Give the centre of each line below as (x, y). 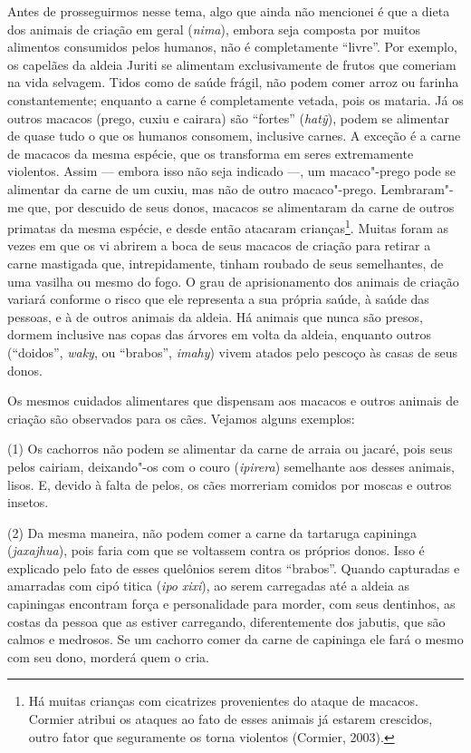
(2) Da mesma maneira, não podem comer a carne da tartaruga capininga (212, 532)
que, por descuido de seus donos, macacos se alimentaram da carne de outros (241, 206)
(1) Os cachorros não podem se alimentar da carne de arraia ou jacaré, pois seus (230, 449)
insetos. (28, 502)
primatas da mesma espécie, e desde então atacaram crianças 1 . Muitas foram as (228, 226)
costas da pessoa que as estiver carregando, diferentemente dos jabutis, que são (226, 621)
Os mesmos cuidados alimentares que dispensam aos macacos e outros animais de (233, 401)
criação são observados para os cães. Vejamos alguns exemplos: (181, 418)
